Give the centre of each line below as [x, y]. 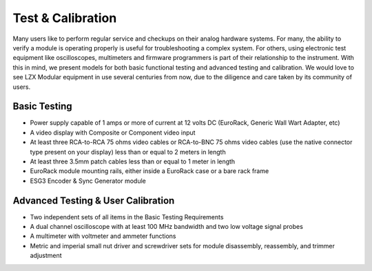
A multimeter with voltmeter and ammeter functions [103, 236]
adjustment [46, 256]
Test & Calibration [65, 18]
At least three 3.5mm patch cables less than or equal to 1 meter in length [133, 161]
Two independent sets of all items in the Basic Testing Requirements [127, 217]
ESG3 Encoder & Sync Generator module [88, 181]
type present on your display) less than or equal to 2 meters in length [128, 152]
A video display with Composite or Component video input [113, 132]
